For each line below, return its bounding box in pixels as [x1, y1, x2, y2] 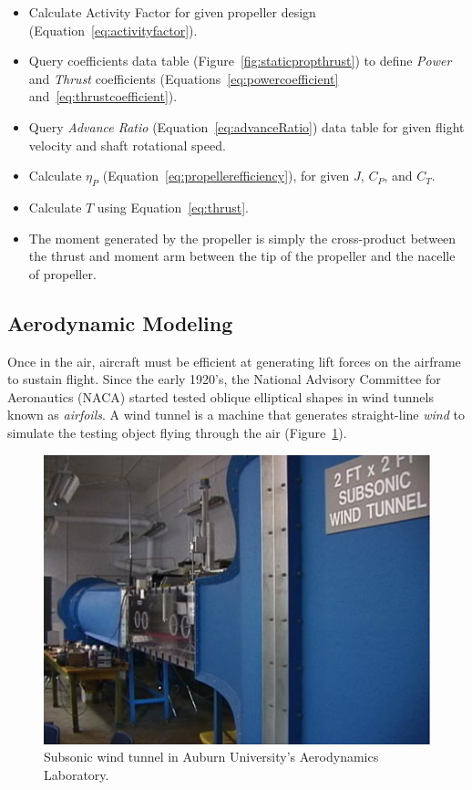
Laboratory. [44, 764, 109, 784]
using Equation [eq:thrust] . [97, 197, 249, 216]
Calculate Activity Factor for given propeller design [28, 3, 316, 21]
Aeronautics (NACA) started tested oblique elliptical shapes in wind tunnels [7, 387, 434, 406]
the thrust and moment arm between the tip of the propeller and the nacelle [28, 246, 456, 265]
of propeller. [28, 264, 97, 283]
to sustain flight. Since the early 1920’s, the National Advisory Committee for [7, 369, 441, 389]
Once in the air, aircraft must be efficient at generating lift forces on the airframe [7, 351, 461, 370]
